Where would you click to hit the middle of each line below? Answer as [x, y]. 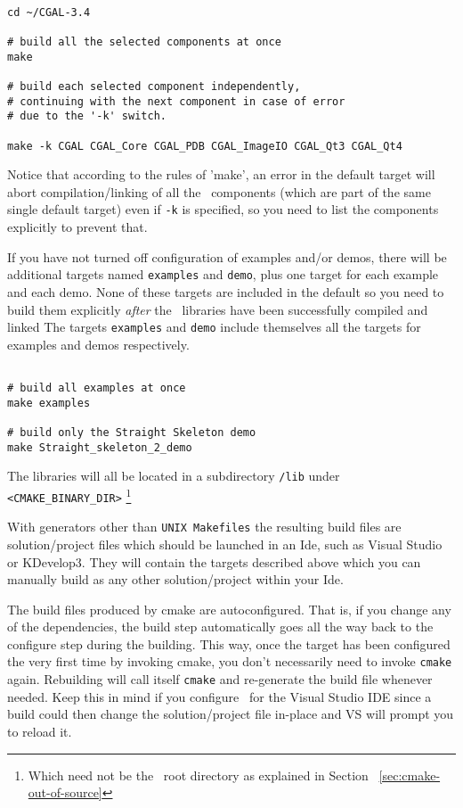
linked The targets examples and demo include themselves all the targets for [214, 327]
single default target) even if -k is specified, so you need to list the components [223, 209]
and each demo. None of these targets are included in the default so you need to [226, 291]
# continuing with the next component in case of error [176, 101]
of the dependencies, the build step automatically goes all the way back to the [220, 627]
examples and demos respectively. [98, 344]
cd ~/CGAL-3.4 [49, 12]
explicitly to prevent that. [77, 227]
